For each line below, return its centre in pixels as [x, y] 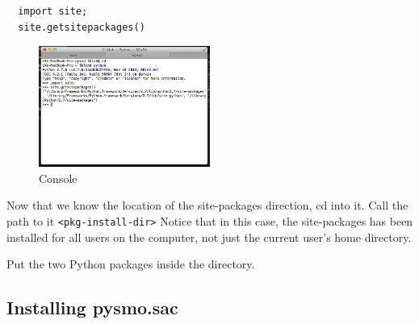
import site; [53, 11]
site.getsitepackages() [82, 27]
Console [58, 178]
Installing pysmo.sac [92, 307]
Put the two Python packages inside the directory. [131, 264]
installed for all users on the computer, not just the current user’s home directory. [209, 237]
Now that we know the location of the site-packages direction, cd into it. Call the [207, 205]
